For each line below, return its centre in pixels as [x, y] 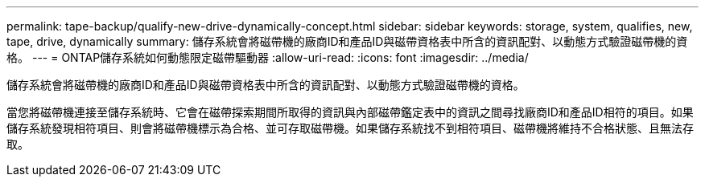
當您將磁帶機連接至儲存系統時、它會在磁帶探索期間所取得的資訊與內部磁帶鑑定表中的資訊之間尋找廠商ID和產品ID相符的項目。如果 [350, 112]
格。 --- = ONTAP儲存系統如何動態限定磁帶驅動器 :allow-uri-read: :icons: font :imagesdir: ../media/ [268, 57]
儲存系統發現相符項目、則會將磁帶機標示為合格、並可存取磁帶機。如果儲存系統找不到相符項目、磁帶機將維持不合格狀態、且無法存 [350, 128]
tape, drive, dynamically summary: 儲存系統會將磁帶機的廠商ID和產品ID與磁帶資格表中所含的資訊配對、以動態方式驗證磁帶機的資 [347, 41]
